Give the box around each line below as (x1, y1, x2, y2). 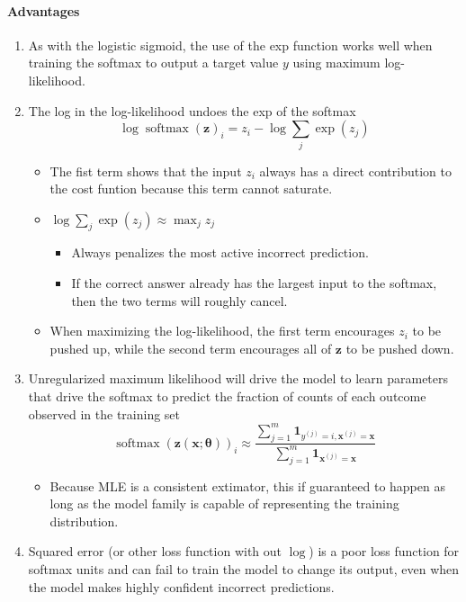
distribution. (49, 511, 119, 530)
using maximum (292, 53, 381, 72)
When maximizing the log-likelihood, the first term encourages (49, 321, 395, 340)
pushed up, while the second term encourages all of (49, 338, 332, 357)
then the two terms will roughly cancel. (71, 291, 288, 310)
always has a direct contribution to (259, 161, 452, 180)
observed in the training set (28, 404, 181, 423)
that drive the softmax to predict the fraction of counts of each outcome (28, 387, 426, 406)
